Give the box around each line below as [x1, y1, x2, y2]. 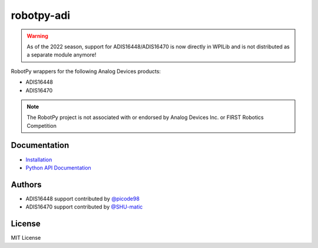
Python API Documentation [25, 164, 91, 171]
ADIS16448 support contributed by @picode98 [25, 195, 140, 202]
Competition [26, 122, 57, 129]
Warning [26, 32, 48, 39]
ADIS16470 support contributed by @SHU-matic [25, 203, 143, 210]
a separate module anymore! [26, 51, 97, 58]
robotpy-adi [11, 9, 71, 22]
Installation [25, 156, 52, 163]
